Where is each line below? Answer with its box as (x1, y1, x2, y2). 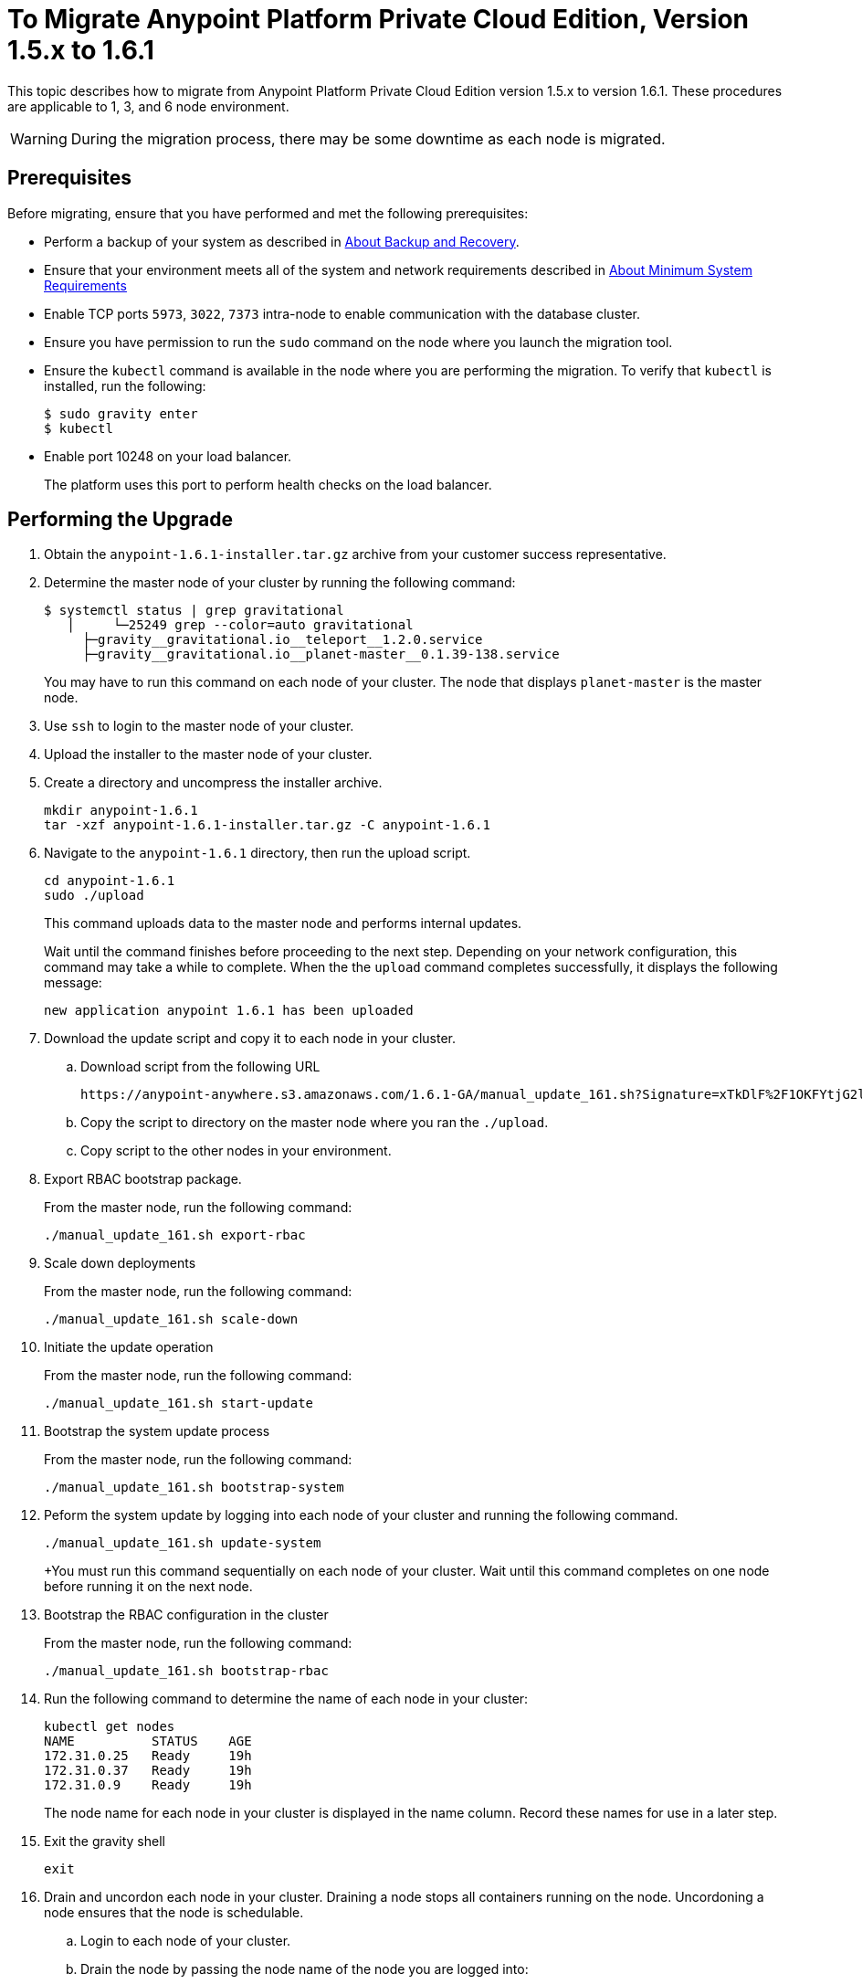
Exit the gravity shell (44, 1833, 165, 1850)
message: (44, 975, 102, 991)
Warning (10, 129, 68, 148)
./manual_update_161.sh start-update (44, 1396, 314, 1411)
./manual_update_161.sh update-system (44, 1535, 321, 1551)
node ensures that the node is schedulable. (44, 1905, 304, 1921)
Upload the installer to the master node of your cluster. (44, 746, 373, 763)
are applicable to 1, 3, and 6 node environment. (7, 98, 289, 114)
